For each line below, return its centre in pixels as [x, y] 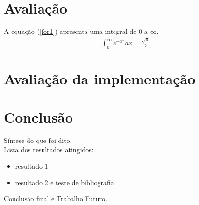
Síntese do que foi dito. [38, 140]
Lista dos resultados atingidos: [49, 150]
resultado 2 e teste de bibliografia [64, 182]
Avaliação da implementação [100, 79]
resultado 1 [32, 166]
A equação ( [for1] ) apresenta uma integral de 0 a [76, 31]
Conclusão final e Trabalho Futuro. [56, 198]
